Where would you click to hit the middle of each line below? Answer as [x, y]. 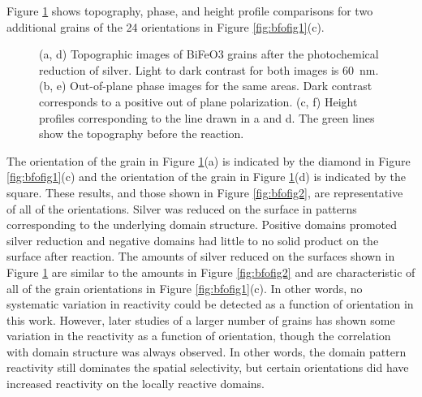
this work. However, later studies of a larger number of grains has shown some [201, 319]
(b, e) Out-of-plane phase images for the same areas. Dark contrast [206, 86]
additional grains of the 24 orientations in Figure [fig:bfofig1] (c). [166, 26]
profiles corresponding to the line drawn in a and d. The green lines [207, 117]
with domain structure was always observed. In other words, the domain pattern [207, 351]
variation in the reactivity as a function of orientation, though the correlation [199, 336]
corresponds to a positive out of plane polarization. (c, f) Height [198, 101]
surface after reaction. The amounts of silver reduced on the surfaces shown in [201, 256]
